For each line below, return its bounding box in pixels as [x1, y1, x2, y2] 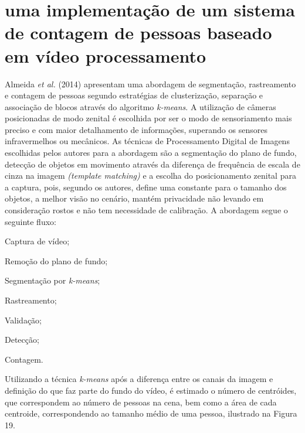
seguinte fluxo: [5, 215, 56, 227]
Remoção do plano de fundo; [5, 254, 108, 267]
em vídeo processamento [5, 43, 206, 67]
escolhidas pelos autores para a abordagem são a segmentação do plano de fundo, [5, 146, 297, 159]
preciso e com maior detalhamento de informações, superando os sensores [5, 123, 267, 135]
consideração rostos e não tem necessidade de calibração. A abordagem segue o [5, 204, 288, 216]
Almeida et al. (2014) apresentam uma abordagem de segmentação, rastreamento [5, 77, 296, 90]
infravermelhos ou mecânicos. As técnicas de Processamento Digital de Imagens [5, 135, 290, 147]
